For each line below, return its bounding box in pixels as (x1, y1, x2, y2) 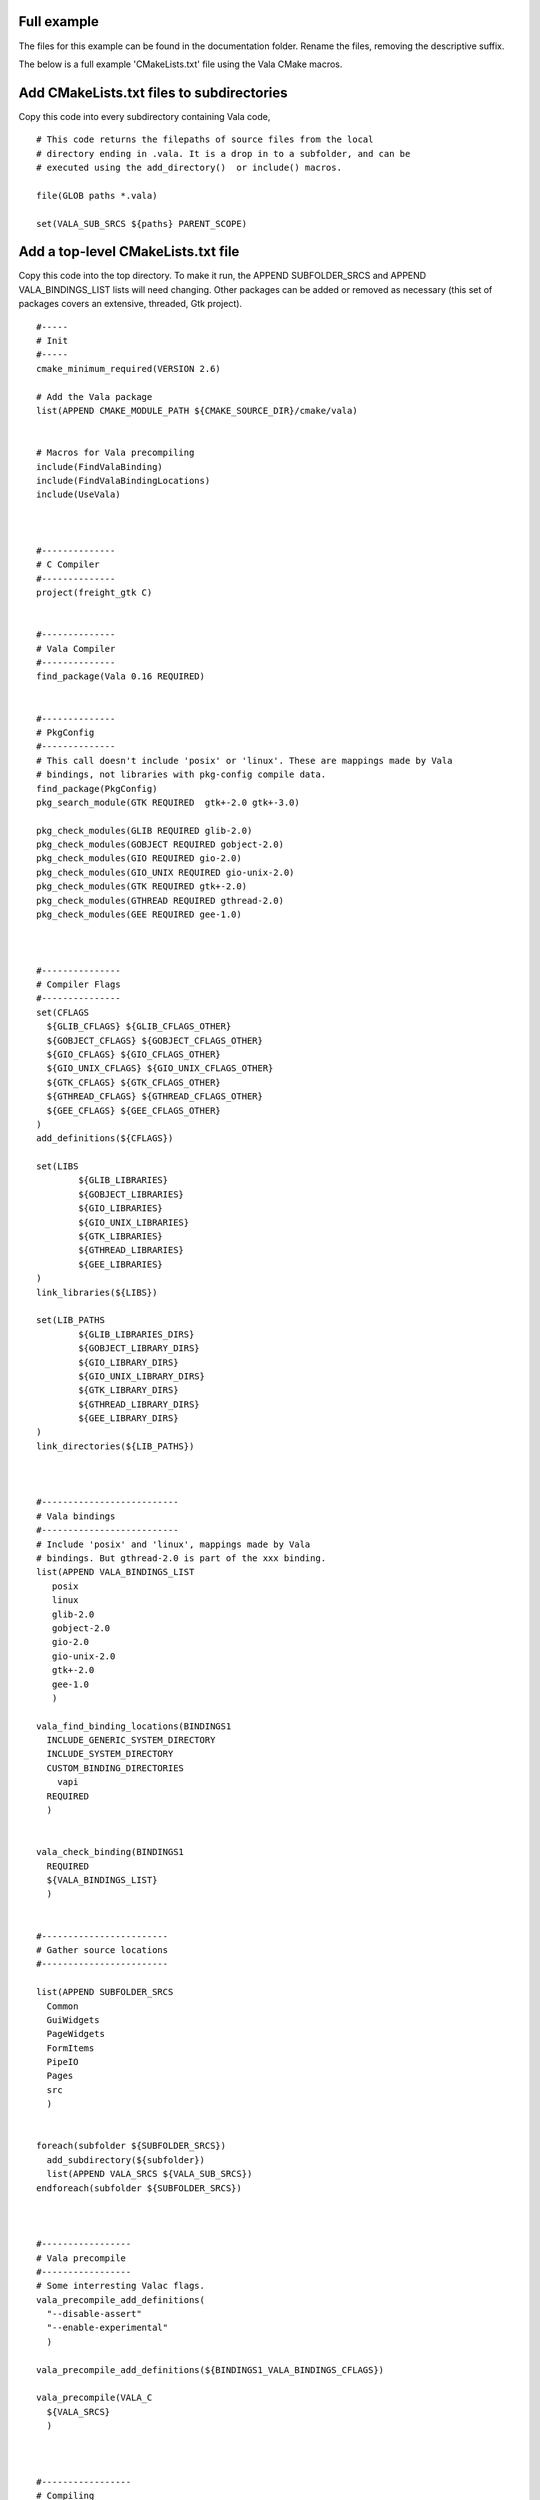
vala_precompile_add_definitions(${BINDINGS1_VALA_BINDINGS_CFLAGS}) (36, 2364, 385, 2375)
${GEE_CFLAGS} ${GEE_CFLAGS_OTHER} (46, 1105, 222, 1116)
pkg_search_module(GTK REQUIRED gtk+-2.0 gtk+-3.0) (36, 796, 300, 808)
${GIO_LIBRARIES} (78, 1203, 164, 1214)
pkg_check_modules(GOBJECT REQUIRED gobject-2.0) (36, 839, 285, 850)
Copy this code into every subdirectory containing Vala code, (18, 110, 271, 122)
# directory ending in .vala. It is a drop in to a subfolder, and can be (36, 148, 411, 159)
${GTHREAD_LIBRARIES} (78, 1245, 185, 1256)
